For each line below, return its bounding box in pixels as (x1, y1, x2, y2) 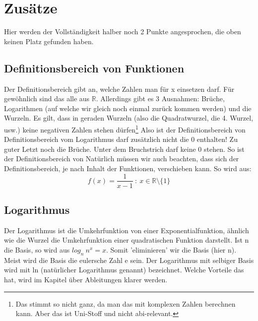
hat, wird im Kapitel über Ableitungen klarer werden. (4, 274, 168, 284)
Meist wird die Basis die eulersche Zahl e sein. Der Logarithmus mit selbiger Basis (4, 255, 254, 265)
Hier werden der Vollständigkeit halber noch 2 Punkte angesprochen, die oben (4, 26, 241, 37)
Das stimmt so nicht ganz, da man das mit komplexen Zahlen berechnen (15, 298, 236, 309)
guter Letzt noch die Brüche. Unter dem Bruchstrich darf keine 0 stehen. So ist (4, 143, 245, 154)
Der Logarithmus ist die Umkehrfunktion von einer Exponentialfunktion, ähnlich (4, 225, 249, 235)
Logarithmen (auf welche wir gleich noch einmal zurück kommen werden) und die (4, 103, 252, 113)
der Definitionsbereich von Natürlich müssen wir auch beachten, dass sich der (4, 153, 239, 164)
